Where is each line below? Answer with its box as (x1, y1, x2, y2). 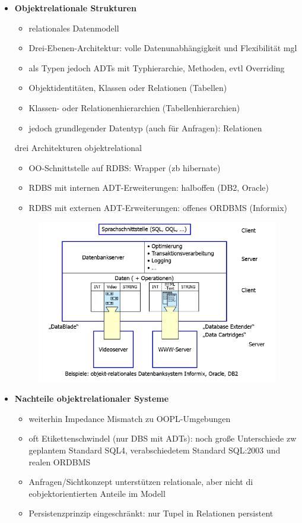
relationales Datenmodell (28, 21, 119, 34)
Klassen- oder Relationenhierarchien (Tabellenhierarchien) (28, 101, 240, 114)
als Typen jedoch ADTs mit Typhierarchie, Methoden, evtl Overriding (28, 61, 285, 74)
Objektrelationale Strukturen (14, 2, 136, 14)
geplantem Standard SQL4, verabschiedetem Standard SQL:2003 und (28, 443, 281, 456)
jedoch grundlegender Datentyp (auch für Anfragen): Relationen (28, 121, 262, 134)
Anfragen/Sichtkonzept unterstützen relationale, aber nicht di (28, 475, 253, 488)
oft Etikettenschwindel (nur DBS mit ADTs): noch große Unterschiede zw (28, 432, 297, 445)
